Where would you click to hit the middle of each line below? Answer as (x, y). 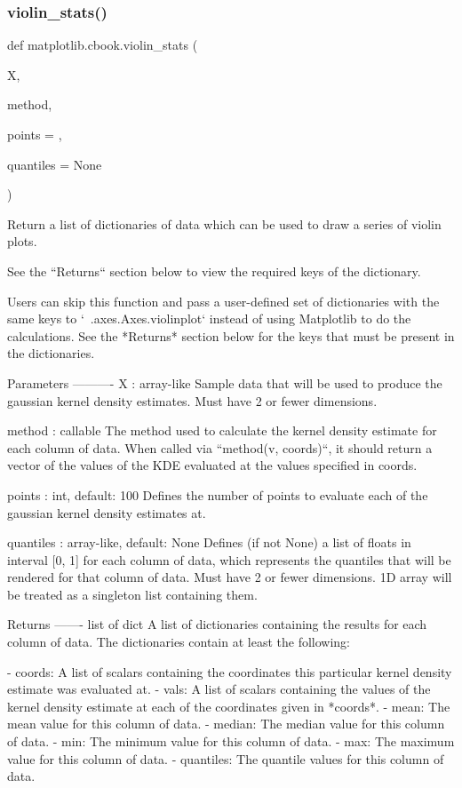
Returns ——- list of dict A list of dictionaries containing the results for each (217, 624)
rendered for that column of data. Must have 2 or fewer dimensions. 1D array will (230, 577)
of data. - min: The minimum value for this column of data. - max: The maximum (231, 741)
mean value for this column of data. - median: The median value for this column (226, 724)
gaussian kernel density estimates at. (107, 512)
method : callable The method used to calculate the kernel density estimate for (222, 430)
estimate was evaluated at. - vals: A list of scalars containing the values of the (219, 689)
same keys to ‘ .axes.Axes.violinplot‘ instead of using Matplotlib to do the (209, 318)
